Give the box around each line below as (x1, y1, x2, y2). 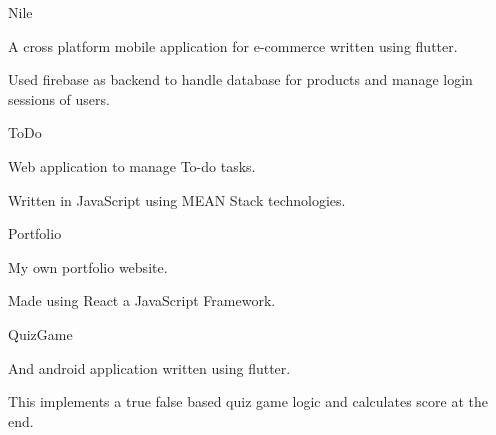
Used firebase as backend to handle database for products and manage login (8, 69, 473, 90)
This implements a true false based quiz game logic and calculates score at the (8, 391, 488, 412)
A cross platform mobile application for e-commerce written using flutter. (8, 35, 458, 56)
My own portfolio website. (8, 256, 168, 277)
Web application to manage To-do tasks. (8, 155, 256, 176)
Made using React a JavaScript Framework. (8, 290, 276, 311)
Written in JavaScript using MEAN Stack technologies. (8, 189, 346, 210)
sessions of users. (8, 88, 110, 109)
